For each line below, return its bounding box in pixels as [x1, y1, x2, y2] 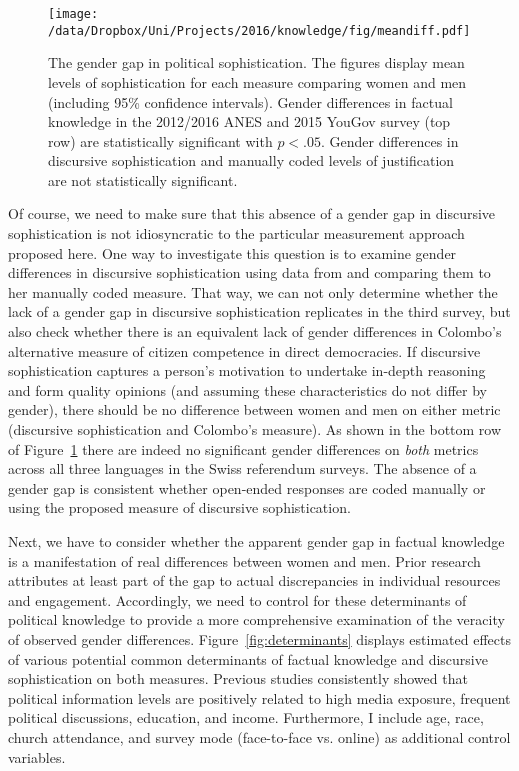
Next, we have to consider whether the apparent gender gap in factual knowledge [8, 530, 505, 551]
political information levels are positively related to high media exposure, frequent [8, 687, 511, 708]
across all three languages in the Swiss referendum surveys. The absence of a [8, 458, 477, 479]
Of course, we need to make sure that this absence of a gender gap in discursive [8, 203, 496, 224]
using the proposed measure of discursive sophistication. [8, 497, 351, 518]
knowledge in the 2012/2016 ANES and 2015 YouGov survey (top [48, 111, 451, 132]
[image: [48, 7, 99, 21]
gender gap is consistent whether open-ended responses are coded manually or [8, 477, 486, 498]
